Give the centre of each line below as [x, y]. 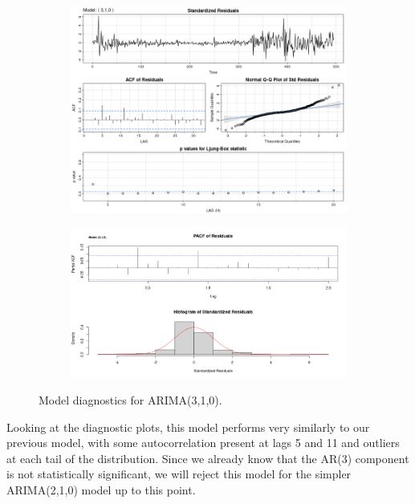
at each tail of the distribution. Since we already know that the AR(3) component [208, 458]
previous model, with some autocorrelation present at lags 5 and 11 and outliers [203, 443]
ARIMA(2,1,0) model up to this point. [101, 489]
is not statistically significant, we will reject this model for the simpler [179, 474]
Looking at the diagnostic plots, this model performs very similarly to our [188, 427]
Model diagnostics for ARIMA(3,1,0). [130, 399]
